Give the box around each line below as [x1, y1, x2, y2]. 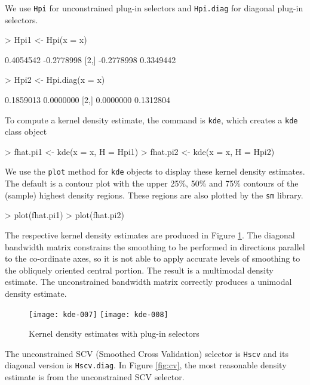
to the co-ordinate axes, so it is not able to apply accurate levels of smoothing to [5, 252, 300, 265]
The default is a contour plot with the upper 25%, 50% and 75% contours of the [5, 177, 299, 190]
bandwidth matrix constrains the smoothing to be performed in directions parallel [5, 240, 305, 253]
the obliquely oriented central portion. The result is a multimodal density [5, 263, 274, 276]
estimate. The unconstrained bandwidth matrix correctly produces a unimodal [5, 275, 292, 288]
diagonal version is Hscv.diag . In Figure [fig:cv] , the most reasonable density [5, 359, 287, 371]
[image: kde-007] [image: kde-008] [29, 310, 168, 319]
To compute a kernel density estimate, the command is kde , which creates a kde [5, 113, 298, 126]
